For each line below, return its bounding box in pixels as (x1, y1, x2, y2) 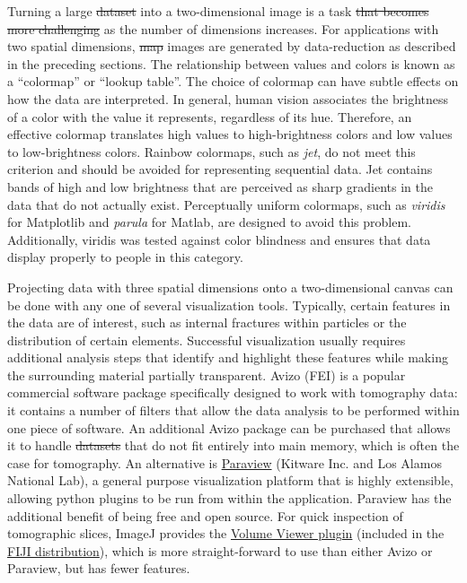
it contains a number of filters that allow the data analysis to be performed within (7, 401, 460, 420)
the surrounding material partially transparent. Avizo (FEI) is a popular (7, 365, 406, 384)
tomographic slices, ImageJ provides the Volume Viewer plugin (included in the (7, 524, 445, 543)
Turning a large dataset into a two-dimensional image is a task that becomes (7, 2, 429, 20)
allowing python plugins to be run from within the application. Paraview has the (7, 489, 452, 508)
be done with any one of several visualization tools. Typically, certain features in (7, 295, 451, 314)
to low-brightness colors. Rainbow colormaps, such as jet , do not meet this (7, 142, 416, 161)
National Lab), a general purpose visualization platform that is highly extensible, (7, 471, 454, 490)
